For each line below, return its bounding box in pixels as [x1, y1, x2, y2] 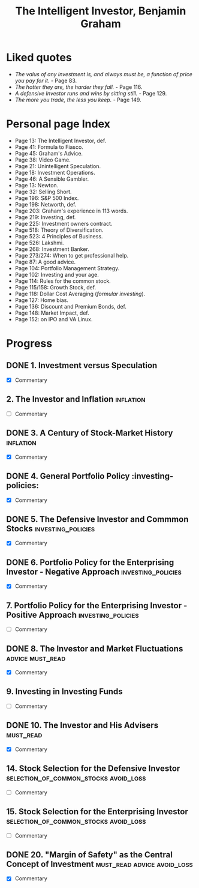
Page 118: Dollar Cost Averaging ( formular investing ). [14, 290, 146, 297]
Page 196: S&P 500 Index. [14, 194, 79, 202]
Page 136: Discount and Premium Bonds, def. [14, 303, 127, 310]
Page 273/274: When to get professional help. [14, 252, 129, 259]
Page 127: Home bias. [14, 296, 69, 304]
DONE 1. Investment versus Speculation [6, 360, 158, 370]
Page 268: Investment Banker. [14, 245, 90, 253]
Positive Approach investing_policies [6, 609, 139, 620]
